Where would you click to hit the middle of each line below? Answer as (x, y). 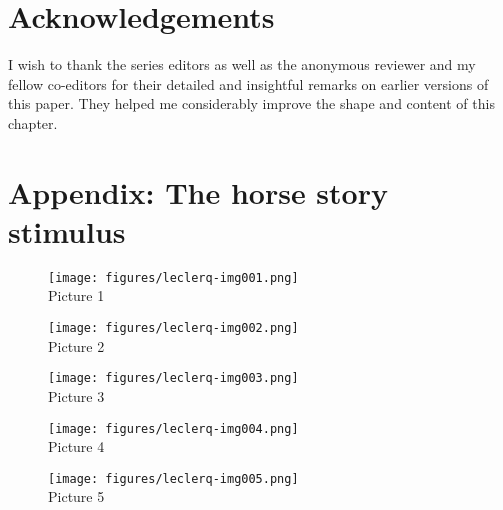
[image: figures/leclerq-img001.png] (173, 277)
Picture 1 (76, 295)
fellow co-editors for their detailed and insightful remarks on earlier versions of (248, 83)
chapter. (33, 122)
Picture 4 (76, 446)
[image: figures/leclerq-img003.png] (173, 378)
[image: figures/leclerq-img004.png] (173, 428)
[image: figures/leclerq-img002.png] (173, 328)
